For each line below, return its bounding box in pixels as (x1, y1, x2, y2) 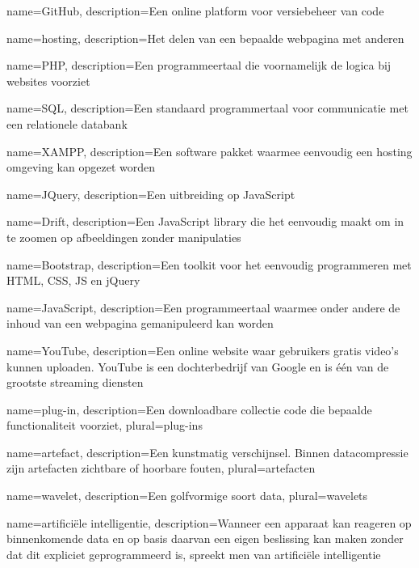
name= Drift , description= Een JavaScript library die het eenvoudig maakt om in (6, 213, 404, 230)
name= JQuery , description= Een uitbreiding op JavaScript (6, 185, 295, 202)
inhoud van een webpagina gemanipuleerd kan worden (6, 315, 274, 332)
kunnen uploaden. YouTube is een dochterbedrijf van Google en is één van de (6, 358, 389, 375)
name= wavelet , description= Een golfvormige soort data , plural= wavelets (6, 487, 368, 504)
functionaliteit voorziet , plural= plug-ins (6, 417, 203, 434)
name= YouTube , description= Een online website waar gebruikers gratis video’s (6, 341, 399, 358)
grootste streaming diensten (6, 374, 144, 391)
